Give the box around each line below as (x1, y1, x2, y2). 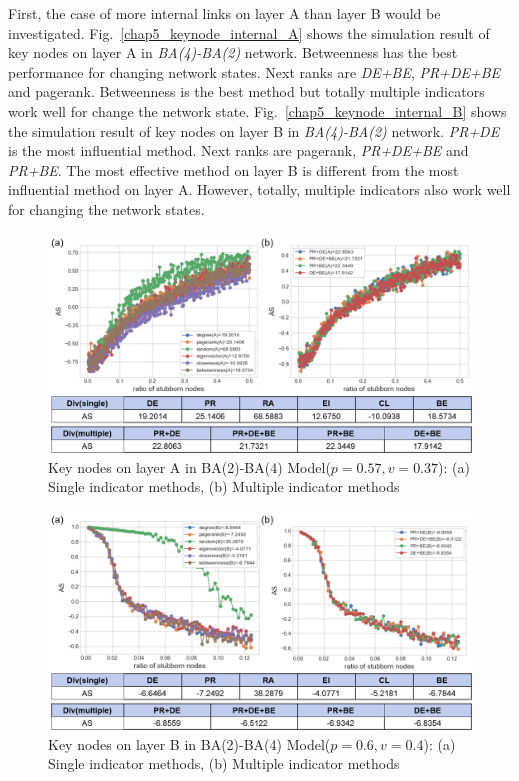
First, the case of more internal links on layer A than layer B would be (8, 3, 441, 23)
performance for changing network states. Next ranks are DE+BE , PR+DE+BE (8, 61, 501, 82)
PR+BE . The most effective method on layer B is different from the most (8, 159, 459, 180)
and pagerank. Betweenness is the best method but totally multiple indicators (8, 81, 485, 102)
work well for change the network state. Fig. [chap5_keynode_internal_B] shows (8, 100, 507, 121)
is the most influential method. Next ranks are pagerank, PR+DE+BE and (8, 140, 469, 161)
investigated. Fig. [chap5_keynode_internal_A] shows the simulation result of (8, 22, 490, 43)
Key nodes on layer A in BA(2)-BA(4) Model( (48, 456, 331, 477)
